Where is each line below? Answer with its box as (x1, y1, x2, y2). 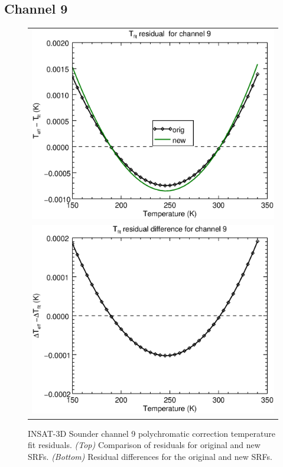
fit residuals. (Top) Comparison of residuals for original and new (28, 439, 261, 451)
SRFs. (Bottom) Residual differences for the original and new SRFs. (28, 450, 273, 462)
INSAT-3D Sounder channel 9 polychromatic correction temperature (28, 427, 275, 439)
